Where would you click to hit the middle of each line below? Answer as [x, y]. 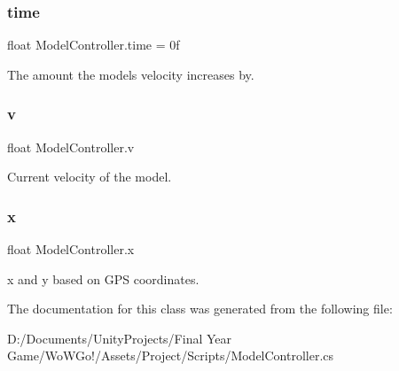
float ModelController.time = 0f [94, 45]
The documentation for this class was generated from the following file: [200, 309]
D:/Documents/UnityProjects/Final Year [120, 338]
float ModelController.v [71, 147]
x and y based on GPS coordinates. [103, 278]
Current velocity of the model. [90, 177]
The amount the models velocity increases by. [131, 74]
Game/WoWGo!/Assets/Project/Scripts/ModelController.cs [171, 356]
